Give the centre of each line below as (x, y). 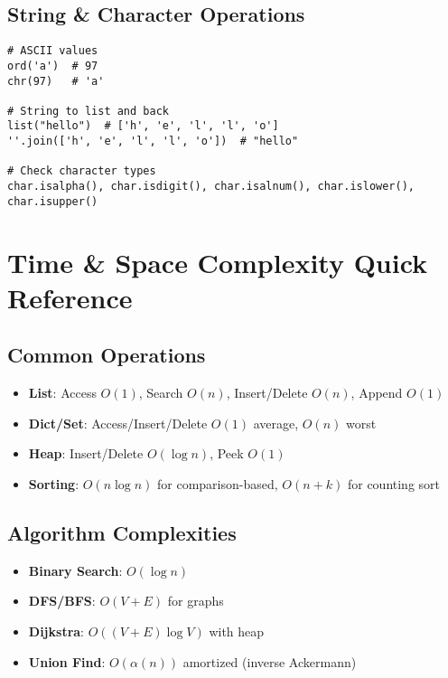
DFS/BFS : (62, 601)
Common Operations (107, 355)
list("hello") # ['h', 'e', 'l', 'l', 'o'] (143, 126)
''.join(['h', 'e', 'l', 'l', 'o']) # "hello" (153, 141)
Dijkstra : (56, 631)
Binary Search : (75, 570)
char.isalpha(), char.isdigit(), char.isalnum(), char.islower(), (211, 187)
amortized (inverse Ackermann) (270, 661)
